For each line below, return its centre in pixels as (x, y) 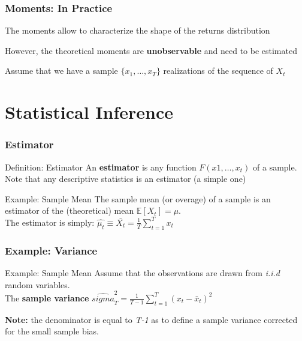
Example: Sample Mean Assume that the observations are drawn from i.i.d (143, 272)
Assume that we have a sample (61, 71)
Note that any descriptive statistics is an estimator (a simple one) (126, 179)
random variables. (37, 284)
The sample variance (47, 297)
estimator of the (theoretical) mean (70, 210)
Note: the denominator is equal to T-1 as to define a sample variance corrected (151, 319)
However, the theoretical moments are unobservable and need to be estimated (151, 50)
